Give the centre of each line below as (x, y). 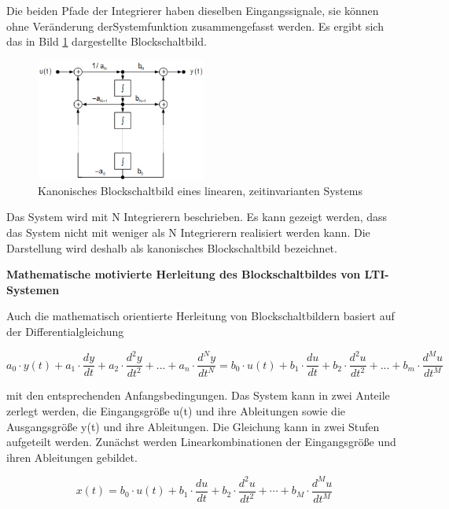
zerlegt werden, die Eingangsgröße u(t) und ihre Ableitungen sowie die (176, 411)
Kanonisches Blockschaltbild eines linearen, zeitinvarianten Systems (200, 190)
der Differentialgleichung (65, 331)
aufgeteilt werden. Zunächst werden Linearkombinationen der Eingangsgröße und (201, 442)
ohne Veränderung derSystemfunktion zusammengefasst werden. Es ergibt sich (195, 26)
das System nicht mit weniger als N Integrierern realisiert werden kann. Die (188, 232)
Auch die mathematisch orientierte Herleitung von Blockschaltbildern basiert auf (201, 316)
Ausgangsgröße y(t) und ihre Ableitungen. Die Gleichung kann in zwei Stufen (193, 426)
